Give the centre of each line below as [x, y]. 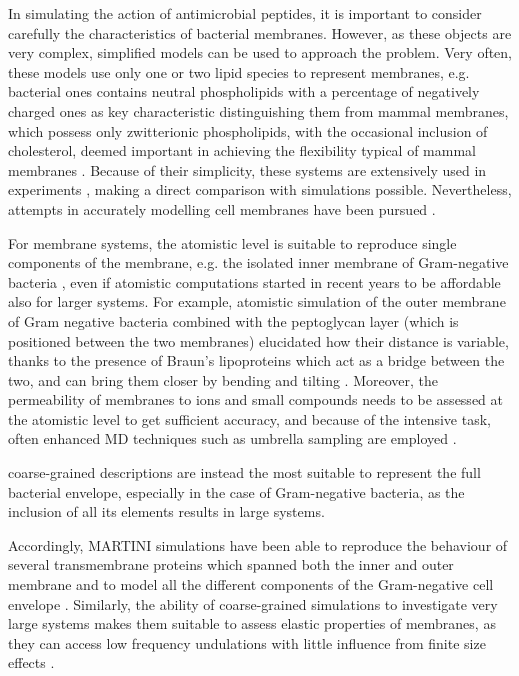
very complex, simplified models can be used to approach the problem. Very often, [260, 52]
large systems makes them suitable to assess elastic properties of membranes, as [252, 623]
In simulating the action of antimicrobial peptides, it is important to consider [245, 13]
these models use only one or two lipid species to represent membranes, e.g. [239, 71]
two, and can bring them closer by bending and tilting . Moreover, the [223, 379]
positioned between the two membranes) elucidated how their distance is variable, [258, 340]
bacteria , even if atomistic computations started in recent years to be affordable [254, 281]
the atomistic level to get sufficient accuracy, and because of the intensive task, [249, 418]
